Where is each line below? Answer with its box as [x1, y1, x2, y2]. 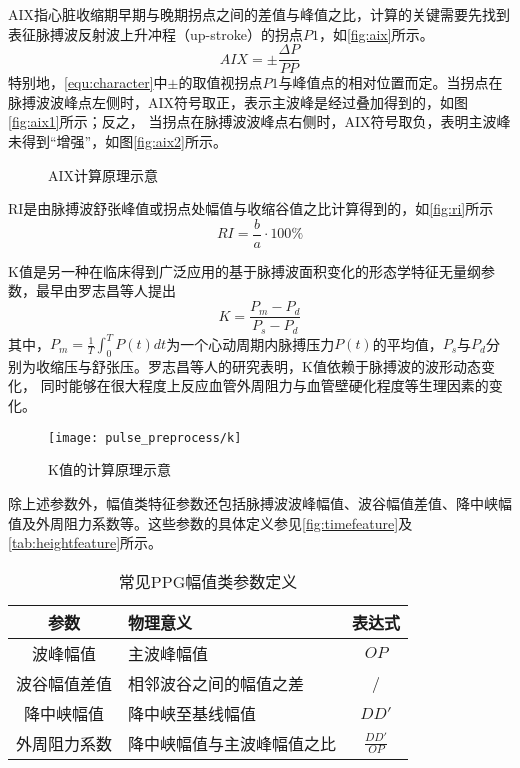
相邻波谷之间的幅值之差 [128, 671, 305, 695]
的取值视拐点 [178, 72, 263, 93]
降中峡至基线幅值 [128, 701, 257, 725]
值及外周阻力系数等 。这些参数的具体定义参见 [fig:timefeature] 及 [8, 512, 413, 533]
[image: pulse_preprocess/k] [48, 430, 242, 445]
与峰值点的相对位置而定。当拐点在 [278, 72, 503, 93]
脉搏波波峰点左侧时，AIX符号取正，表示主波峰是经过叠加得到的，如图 [8, 91, 469, 112]
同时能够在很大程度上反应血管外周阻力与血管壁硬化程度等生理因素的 [40, 375, 489, 396]
